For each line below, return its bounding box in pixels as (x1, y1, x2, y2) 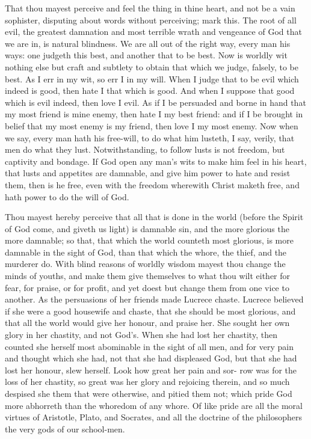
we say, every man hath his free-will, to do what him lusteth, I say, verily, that (5, 131, 295, 144)
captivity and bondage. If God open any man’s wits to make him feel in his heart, (5, 155, 307, 167)
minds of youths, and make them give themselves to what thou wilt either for (5, 269, 291, 282)
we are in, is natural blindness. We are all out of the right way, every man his (5, 37, 291, 49)
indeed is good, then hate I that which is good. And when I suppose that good (5, 84, 295, 97)
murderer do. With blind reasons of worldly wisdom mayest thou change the (5, 257, 286, 270)
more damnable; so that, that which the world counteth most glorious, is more (5, 234, 294, 247)
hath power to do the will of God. (5, 190, 129, 203)
